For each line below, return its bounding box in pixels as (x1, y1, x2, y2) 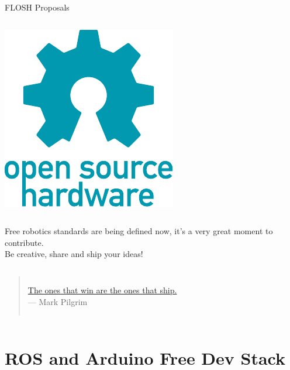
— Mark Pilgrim (27, 295, 88, 307)
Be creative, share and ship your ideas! (5, 248, 143, 260)
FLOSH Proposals (5, 1, 70, 13)
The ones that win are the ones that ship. (27, 283, 177, 296)
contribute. (5, 236, 44, 248)
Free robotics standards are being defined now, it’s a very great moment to (5, 225, 273, 237)
